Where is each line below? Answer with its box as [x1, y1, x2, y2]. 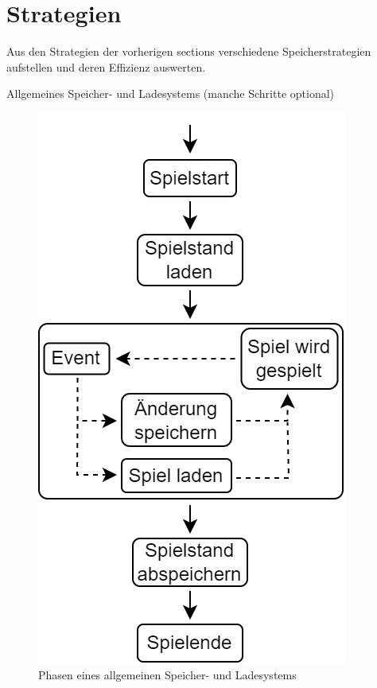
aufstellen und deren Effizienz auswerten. [6, 58, 206, 75]
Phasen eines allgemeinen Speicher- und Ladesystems [38, 666, 297, 682]
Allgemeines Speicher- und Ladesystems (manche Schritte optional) [6, 85, 335, 102]
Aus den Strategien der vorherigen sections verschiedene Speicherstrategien [6, 43, 371, 60]
